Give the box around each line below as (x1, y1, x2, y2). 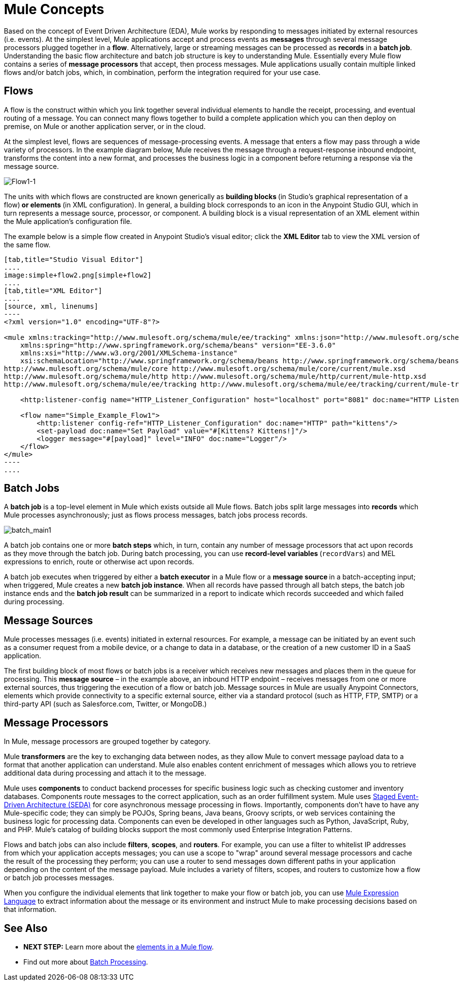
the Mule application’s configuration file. (4, 217, 132, 225)
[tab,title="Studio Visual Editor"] (4, 255, 143, 263)
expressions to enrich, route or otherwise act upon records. (4, 558, 194, 566)
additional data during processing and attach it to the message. (4, 769, 206, 778)
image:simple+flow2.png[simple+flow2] (4, 271, 152, 279)
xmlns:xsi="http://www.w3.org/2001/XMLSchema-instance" (20, 349, 238, 357)
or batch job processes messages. (4, 873, 114, 882)
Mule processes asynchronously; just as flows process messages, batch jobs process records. (4, 511, 308, 520)
